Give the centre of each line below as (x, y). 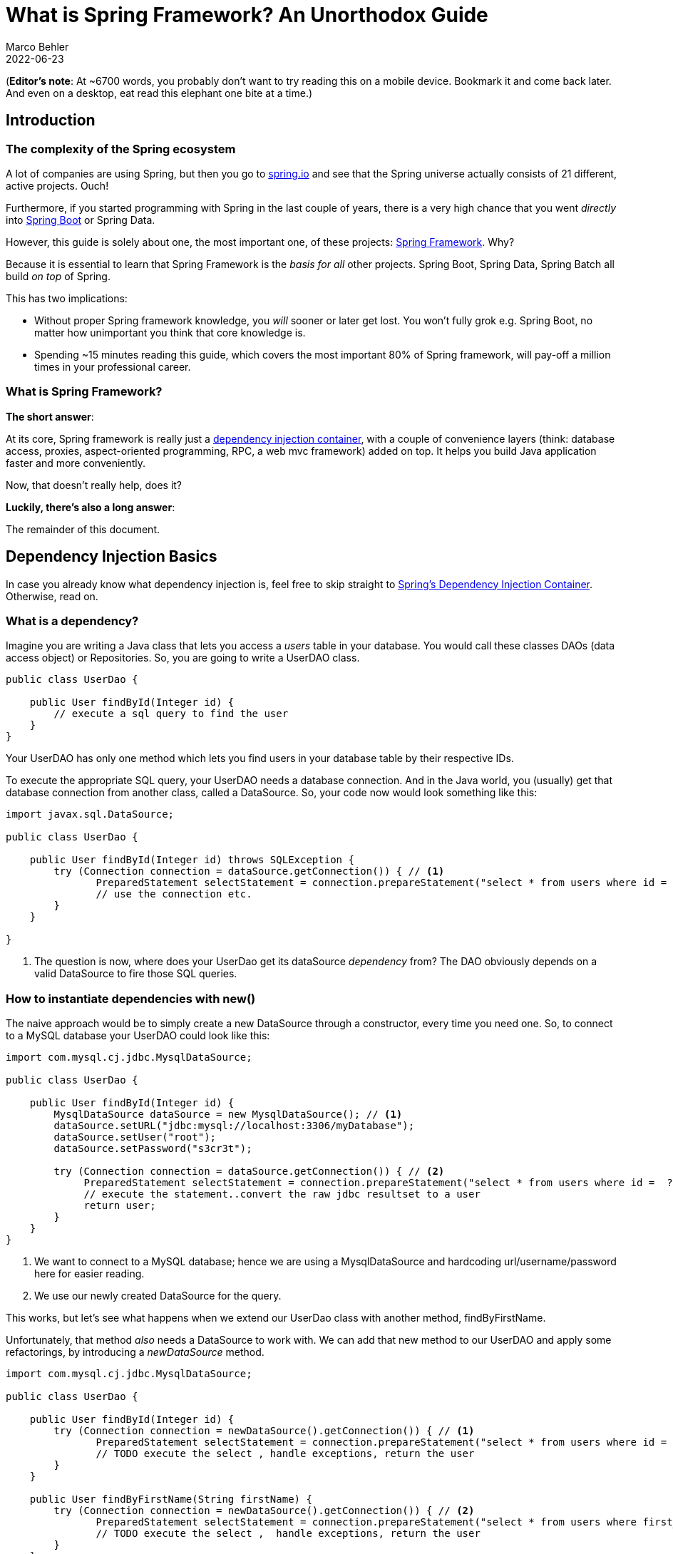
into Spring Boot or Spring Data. (81, 220)
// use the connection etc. (174, 894)
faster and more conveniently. (76, 463)
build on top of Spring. (58, 276)
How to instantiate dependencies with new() (131, 998)
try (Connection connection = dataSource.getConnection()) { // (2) (249, 1172)
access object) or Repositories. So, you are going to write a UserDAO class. (183, 658)
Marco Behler (37, 46)
